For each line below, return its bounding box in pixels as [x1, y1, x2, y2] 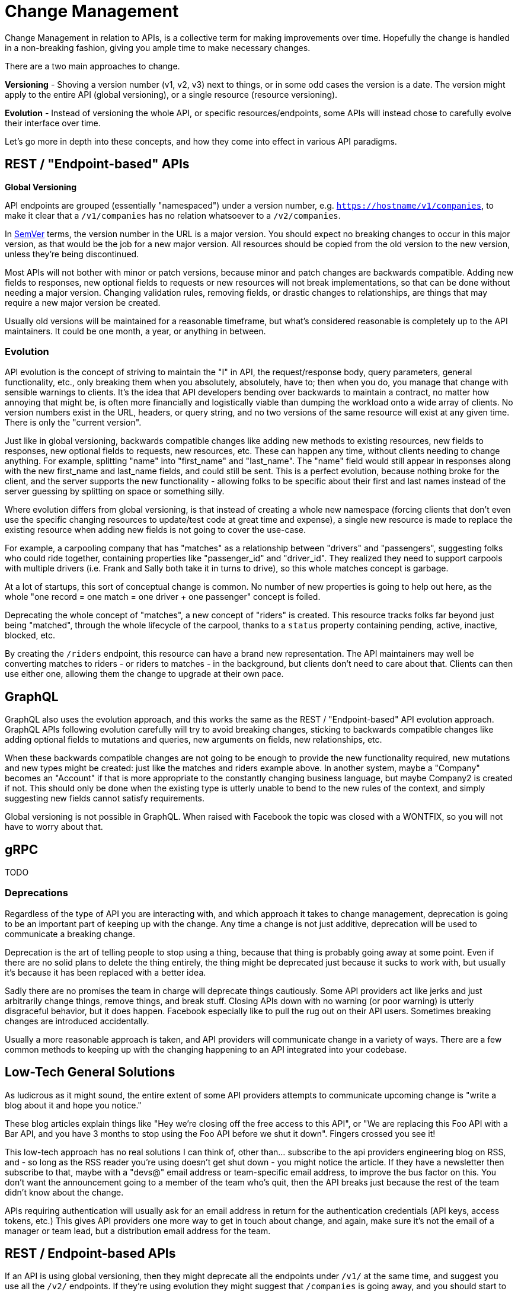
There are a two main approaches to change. [5, 60, 180, 71]
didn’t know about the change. [5, 1187, 124, 1197]
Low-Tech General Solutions [5, 1065, 175, 1080]
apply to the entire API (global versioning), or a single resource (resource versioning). [5, 89, 338, 100]
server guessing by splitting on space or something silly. [5, 486, 225, 497]
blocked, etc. [5, 630, 56, 641]
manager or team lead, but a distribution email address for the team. [5, 1225, 271, 1236]
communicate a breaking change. [5, 928, 136, 939]
